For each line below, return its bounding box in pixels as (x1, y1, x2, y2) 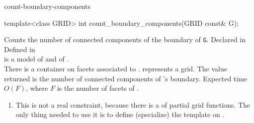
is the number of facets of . (57, 83, 139, 93)
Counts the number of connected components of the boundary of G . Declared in (4, 34, 246, 45)
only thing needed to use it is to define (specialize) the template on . (15, 109, 225, 120)
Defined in (4, 44, 35, 54)
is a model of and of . (4, 54, 69, 64)
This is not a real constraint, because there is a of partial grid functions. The (15, 99, 251, 110)
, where (26, 83, 48, 93)
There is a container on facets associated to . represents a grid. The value (4, 63, 227, 74)
